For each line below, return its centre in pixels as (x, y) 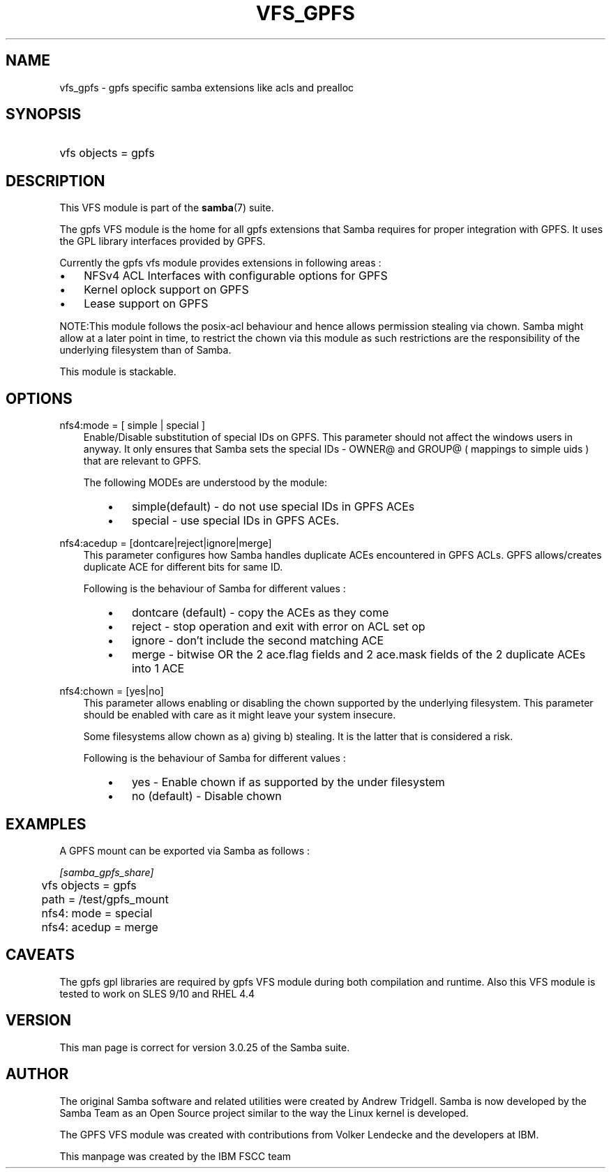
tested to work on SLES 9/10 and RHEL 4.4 (157, 993)
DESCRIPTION (55, 181)
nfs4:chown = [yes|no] (112, 691)
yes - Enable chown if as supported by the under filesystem (288, 782)
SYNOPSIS (44, 114)
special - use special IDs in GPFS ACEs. (235, 521)
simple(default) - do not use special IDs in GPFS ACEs (273, 507)
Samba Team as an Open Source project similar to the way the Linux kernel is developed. (264, 1113)
